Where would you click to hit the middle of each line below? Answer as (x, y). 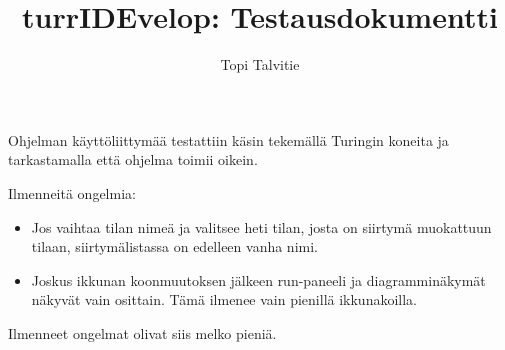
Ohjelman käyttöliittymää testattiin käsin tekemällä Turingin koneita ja (228, 139)
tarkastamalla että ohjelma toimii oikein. (133, 159)
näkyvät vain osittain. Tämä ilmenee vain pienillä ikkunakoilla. (224, 299)
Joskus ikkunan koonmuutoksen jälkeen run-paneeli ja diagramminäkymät (258, 279)
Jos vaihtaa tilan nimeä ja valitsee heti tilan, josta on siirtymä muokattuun (261, 226)
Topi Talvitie (260, 64)
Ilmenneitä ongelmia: (72, 192)
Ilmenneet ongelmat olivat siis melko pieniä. (142, 332)
